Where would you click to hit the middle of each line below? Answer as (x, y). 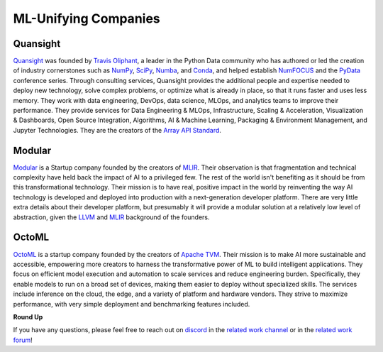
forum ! (23, 340)
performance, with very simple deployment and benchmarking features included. (132, 304)
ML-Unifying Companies (87, 18)
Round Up (28, 317)
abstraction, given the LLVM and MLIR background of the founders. (111, 217)
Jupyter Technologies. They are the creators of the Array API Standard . (117, 130)
